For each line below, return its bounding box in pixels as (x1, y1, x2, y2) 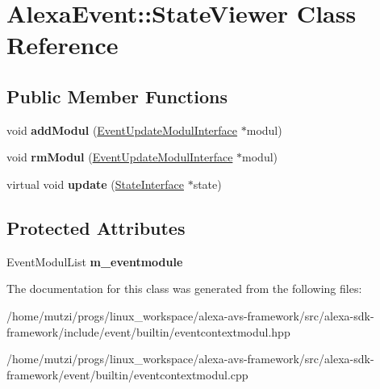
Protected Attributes (6, 215, 186, 240)
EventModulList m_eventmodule (6, 253, 183, 270)
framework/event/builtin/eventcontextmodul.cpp (6, 366, 248, 383)
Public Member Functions (6, 83, 228, 108)
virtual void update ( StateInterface (6, 175, 184, 192)
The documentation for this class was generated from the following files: (6, 280, 362, 297)
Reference (6, 28, 119, 61)
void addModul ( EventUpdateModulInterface (6, 121, 238, 138)
